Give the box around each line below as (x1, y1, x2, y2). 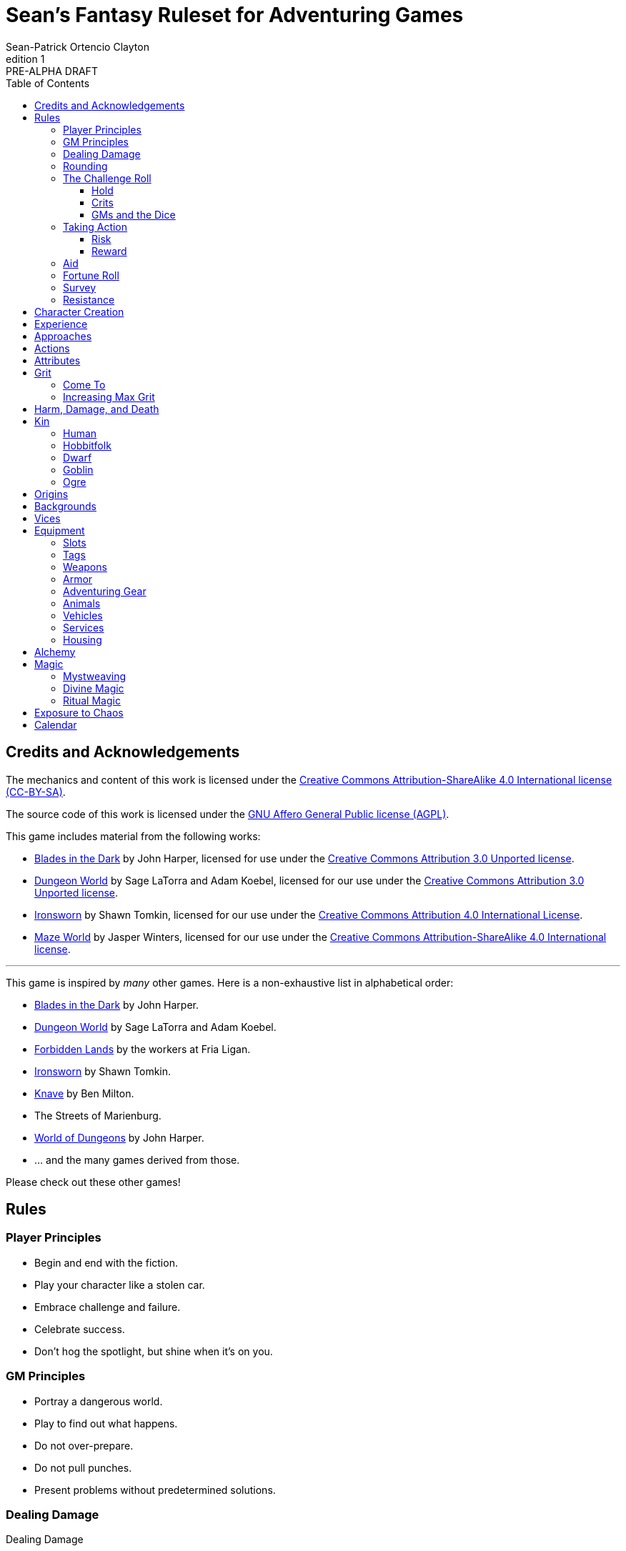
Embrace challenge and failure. (34, 1300, 181, 1313)
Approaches (34, 329, 92, 342)
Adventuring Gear (63, 584, 146, 597)
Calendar (34, 718, 77, 731)
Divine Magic (63, 682, 124, 694)
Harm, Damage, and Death (34, 402, 159, 415)
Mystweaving (63, 669, 126, 682)
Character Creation (34, 305, 124, 318)
